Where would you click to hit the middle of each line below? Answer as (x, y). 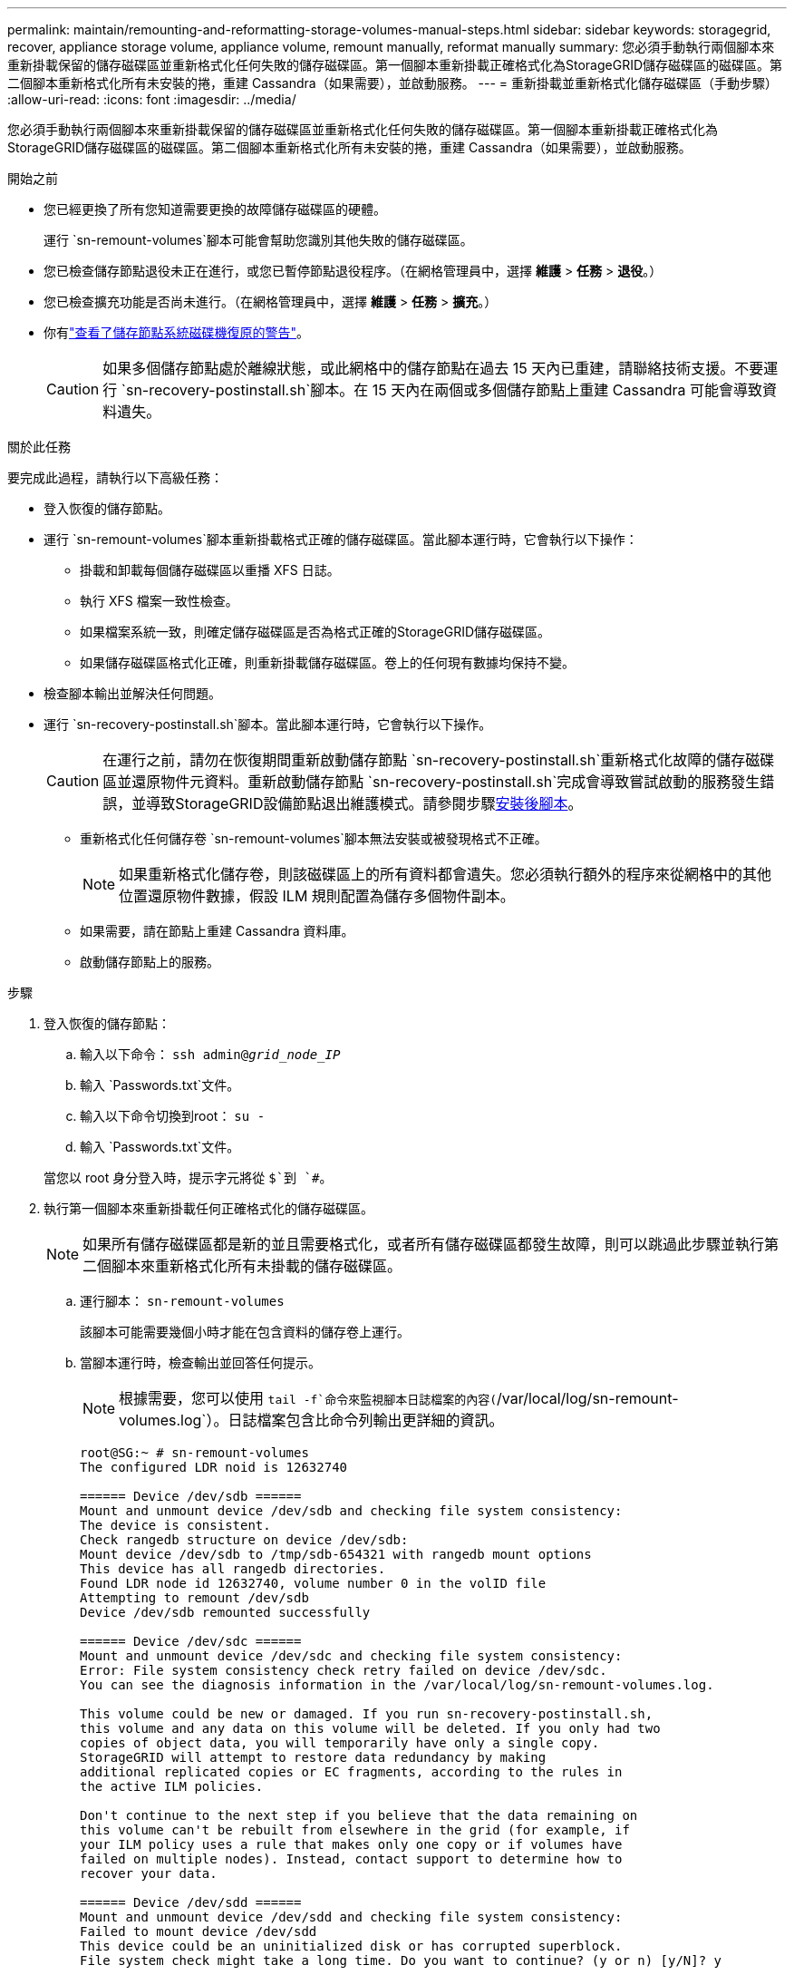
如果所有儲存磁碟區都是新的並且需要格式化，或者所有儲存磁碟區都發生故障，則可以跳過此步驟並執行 (424, 1244)
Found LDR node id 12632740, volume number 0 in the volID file (313, 1583)
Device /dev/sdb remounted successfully (225, 1612)
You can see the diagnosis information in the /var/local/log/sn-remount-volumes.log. (397, 1685)
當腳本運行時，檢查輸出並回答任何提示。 (200, 1362)
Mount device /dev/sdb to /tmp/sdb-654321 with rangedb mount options (336, 1554)
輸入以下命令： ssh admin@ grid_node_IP (210, 1054)
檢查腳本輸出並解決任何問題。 (132, 693)
